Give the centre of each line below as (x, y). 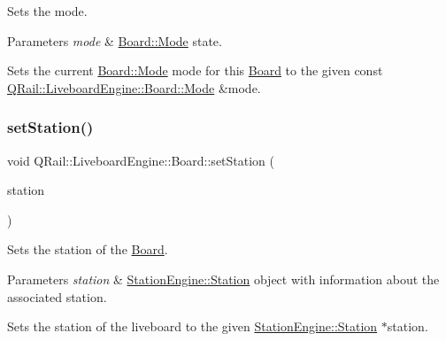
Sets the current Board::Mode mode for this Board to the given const (195, 70)
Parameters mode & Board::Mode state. (115, 40)
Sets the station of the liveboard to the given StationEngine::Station (192, 326)
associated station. (57, 296)
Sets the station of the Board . (88, 249)
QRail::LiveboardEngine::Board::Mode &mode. (134, 87)
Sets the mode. (47, 11)
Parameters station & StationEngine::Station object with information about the (223, 279)
